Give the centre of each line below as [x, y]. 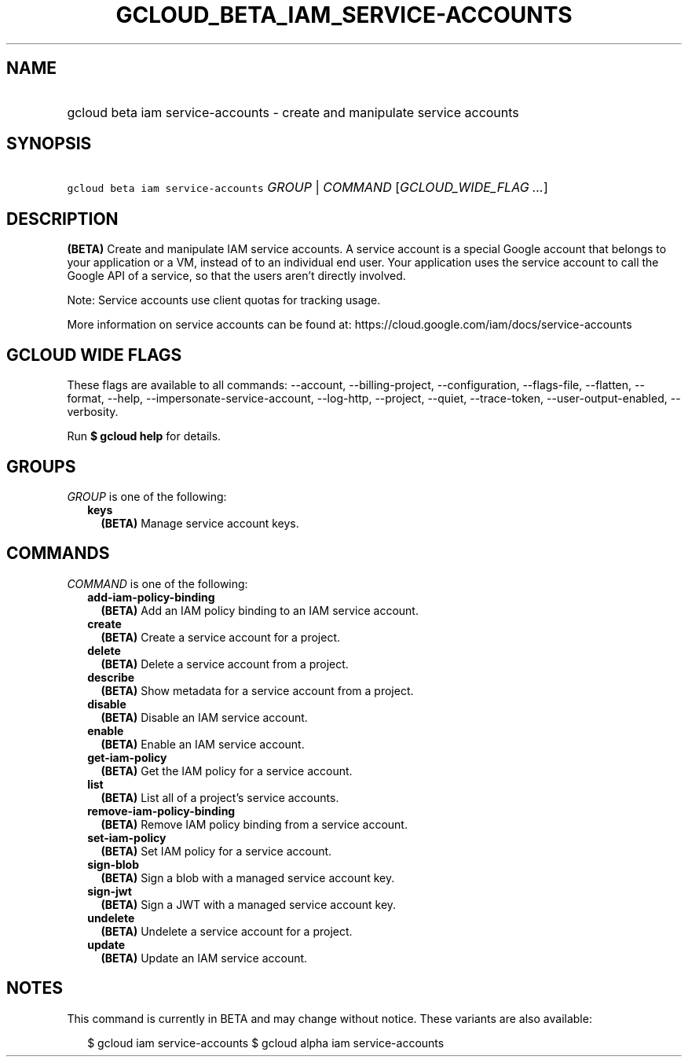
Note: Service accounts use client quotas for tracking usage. [224, 300]
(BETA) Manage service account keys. [200, 523]
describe [111, 677]
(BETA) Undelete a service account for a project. [227, 931]
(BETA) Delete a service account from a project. [225, 664]
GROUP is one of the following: [147, 496]
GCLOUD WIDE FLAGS [94, 355]
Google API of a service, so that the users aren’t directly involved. [236, 276]
